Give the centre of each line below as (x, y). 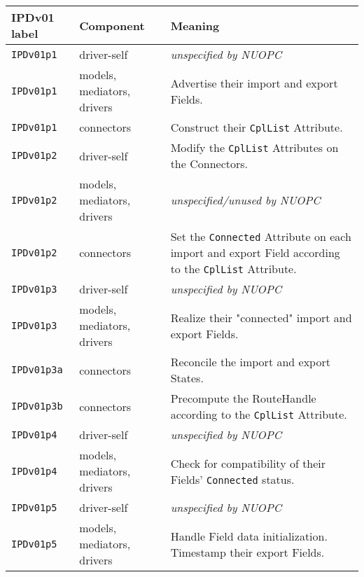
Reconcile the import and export (250, 362)
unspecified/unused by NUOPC (245, 200)
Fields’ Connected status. (232, 479)
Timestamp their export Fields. (247, 552)
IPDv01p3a (37, 370)
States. (187, 378)
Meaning (195, 25)
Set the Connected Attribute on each (261, 236)
